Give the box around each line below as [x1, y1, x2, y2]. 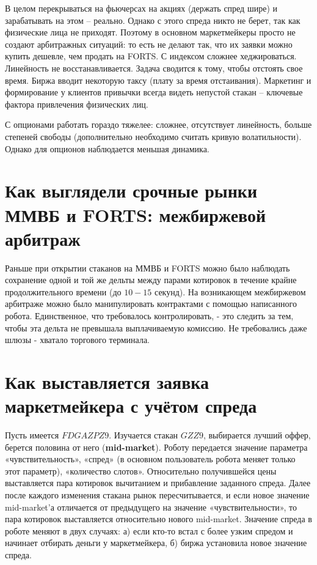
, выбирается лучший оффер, [203, 429, 311, 441]
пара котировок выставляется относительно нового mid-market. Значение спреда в [5, 512, 312, 525]
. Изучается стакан [109, 429, 178, 441]
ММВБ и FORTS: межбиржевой [5, 202, 266, 227]
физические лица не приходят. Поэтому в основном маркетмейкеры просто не [5, 26, 296, 39]
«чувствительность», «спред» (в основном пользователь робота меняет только [5, 452, 296, 465]
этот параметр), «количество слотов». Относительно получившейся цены [5, 464, 277, 477]
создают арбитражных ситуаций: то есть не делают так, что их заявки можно [5, 37, 293, 50]
